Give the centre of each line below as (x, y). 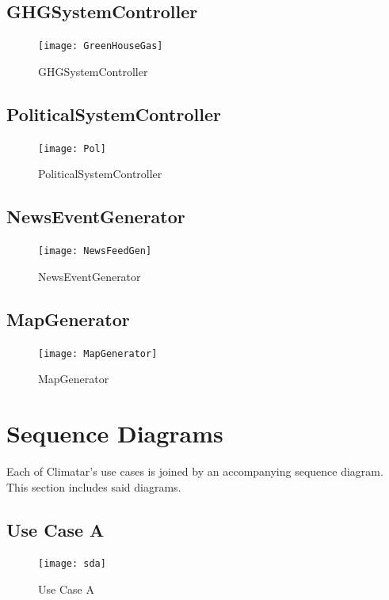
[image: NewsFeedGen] (95, 251)
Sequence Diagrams (115, 433)
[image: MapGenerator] (98, 353)
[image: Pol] (72, 148)
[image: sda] (72, 564)
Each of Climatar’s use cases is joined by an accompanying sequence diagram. (195, 471)
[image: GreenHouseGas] (101, 46)
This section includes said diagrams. (94, 486)
